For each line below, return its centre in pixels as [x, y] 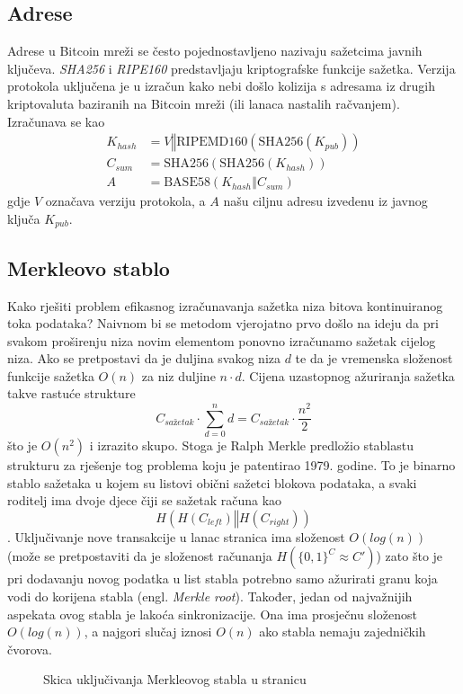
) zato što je [410, 556]
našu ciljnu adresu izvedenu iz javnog [325, 201]
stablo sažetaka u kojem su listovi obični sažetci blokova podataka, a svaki [212, 482]
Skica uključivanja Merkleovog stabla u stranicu [175, 679]
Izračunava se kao [56, 121]
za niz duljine [178, 375]
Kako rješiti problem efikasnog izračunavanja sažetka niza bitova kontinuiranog [225, 305]
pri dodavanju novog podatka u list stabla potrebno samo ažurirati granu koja [223, 578]
